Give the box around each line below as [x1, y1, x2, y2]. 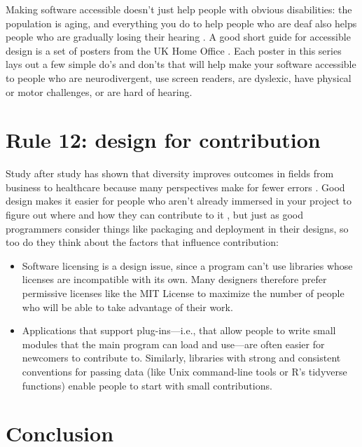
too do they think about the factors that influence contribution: [6, 235, 279, 249]
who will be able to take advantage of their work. [22, 299, 233, 314]
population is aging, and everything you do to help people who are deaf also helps [6, 15, 357, 30]
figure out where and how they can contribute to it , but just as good [6, 207, 303, 222]
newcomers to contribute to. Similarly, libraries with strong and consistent [22, 350, 341, 365]
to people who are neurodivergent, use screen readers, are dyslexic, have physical [6, 70, 351, 85]
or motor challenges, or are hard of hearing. [6, 84, 193, 99]
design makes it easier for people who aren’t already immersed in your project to [6, 193, 352, 208]
